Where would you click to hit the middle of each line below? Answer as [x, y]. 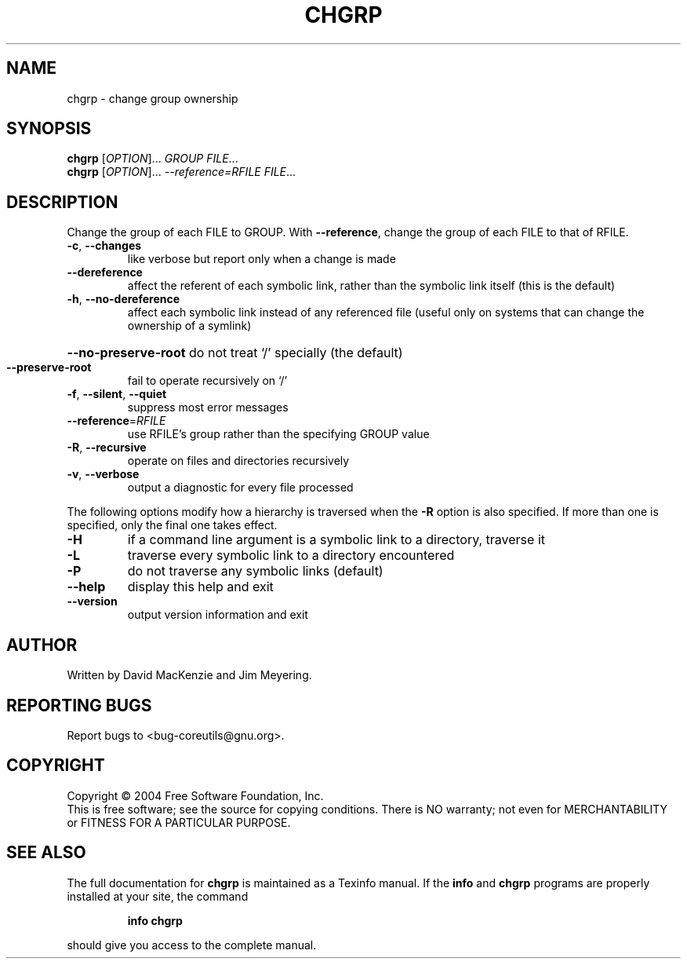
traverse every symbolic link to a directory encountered [291, 556]
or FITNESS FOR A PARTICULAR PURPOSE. [179, 822]
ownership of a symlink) [189, 326]
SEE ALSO [46, 853]
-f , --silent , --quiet [117, 394]
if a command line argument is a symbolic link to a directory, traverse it [336, 540]
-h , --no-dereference [124, 299]
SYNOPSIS [49, 129]
